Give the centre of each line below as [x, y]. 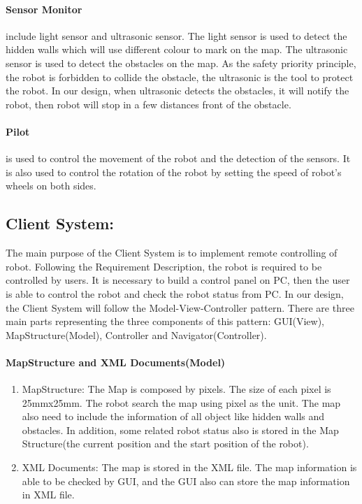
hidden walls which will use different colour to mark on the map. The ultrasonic [177, 49]
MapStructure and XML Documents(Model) [116, 362]
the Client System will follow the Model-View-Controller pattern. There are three [180, 307]
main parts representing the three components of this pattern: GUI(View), [165, 321]
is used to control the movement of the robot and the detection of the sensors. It [178, 158]
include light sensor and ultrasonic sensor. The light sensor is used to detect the [176, 35]
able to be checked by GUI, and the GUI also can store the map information [186, 481]
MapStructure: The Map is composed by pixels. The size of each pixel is [176, 389]
